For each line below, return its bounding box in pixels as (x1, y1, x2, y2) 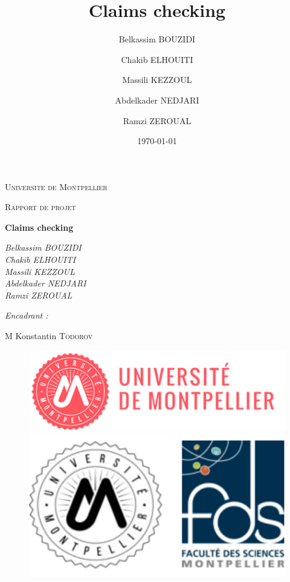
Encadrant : (5, 309, 48, 322)
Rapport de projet (5, 200, 76, 213)
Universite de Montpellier (5, 180, 108, 193)
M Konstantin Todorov (5, 329, 93, 342)
